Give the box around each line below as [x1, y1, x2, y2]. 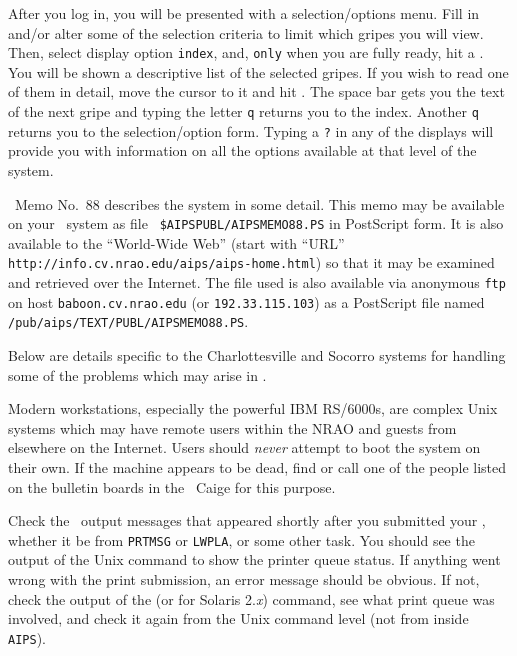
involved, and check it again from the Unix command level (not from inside [8, 608, 469, 629]
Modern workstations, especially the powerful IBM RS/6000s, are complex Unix [8, 398, 498, 419]
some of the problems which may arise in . [8, 364, 267, 385]
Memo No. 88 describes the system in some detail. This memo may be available [14, 193, 505, 214]
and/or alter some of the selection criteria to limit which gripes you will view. [8, 22, 484, 43]
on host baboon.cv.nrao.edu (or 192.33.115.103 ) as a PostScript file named [8, 291, 485, 312]
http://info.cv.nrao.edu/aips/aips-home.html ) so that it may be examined [8, 252, 495, 273]
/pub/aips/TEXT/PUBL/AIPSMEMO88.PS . [8, 311, 249, 332]
